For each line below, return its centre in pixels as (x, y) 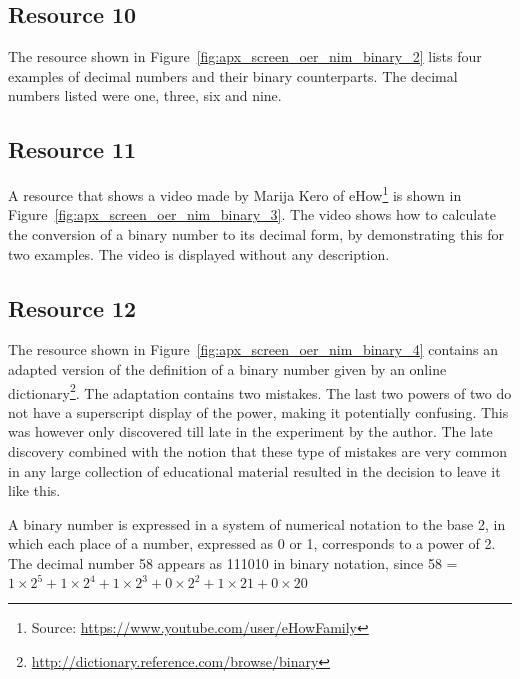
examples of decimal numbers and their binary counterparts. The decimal (233, 75)
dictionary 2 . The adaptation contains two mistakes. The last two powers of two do (260, 391)
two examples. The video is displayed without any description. (199, 253)
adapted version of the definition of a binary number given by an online (227, 369)
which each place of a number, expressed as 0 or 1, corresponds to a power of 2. (252, 543)
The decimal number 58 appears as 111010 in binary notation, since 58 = (233, 563)
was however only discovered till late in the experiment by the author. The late (250, 431)
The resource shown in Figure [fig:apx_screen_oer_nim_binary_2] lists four (245, 56)
